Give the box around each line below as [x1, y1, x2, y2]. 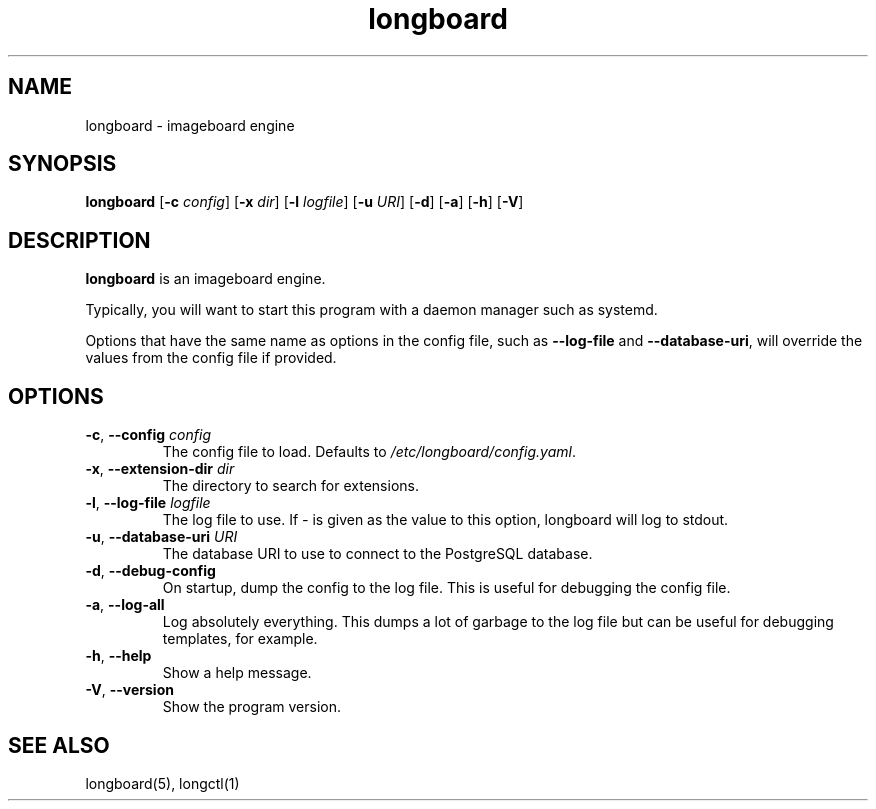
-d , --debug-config [85, 562, 216, 580]
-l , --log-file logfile [85, 494, 211, 512]
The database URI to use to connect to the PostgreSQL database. [162, 545, 593, 563]
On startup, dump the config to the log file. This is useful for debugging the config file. [162, 579, 731, 597]
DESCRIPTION [8, 227, 151, 253]
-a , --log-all [85, 596, 165, 614]
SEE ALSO [8, 732, 110, 758]
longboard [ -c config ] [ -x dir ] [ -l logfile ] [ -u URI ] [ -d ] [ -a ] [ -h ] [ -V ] [85, 193, 524, 211]
